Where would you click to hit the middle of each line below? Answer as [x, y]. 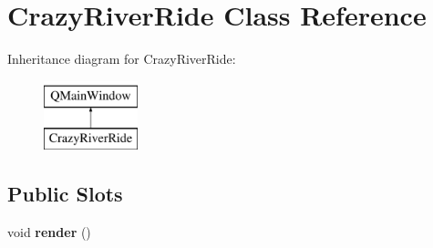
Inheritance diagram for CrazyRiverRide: [122, 59]
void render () [49, 232]
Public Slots [65, 194]
